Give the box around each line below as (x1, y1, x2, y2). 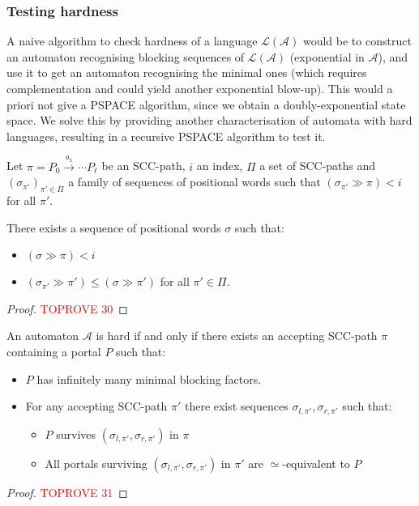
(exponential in (289, 48, 365, 65)
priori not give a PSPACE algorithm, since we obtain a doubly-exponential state (6, 96, 406, 113)
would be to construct (302, 32, 412, 49)
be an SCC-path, (101, 157, 186, 174)
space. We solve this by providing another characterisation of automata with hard (6, 112, 413, 129)
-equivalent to (282, 454, 350, 471)
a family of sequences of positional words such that (68, 173, 321, 190)
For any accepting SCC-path (25, 398, 168, 415)
